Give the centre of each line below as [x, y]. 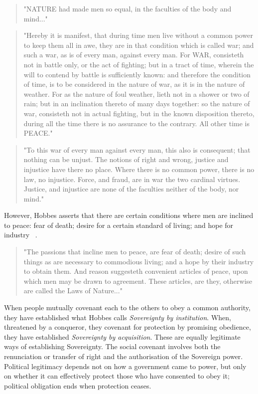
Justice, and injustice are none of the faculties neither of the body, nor [131, 189]
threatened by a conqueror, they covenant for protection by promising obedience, [128, 327]
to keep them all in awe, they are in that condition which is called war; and [139, 45]
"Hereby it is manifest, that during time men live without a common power [138, 35]
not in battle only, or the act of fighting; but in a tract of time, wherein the [139, 64]
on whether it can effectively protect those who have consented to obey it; [117, 376]
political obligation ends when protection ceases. [78, 385]
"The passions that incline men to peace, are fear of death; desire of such [135, 252]
